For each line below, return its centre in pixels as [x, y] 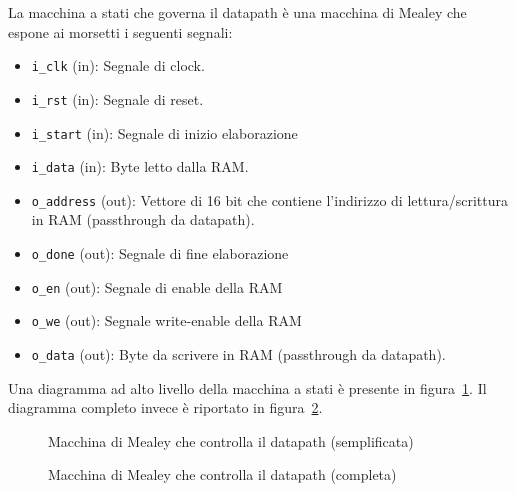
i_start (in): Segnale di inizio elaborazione [164, 132]
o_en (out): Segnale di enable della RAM [157, 286]
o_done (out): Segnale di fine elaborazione [160, 253]
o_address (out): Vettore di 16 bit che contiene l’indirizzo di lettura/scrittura [269, 199]
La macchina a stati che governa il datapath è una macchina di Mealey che [237, 12]
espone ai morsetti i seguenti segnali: [120, 31]
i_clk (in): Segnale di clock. [118, 65]
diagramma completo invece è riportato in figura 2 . [165, 407]
